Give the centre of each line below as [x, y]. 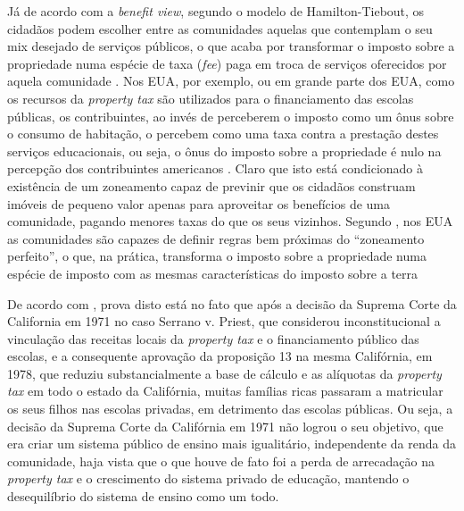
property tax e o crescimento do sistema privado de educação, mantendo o [208, 478]
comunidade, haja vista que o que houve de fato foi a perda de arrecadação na [221, 461]
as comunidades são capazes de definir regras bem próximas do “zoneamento [216, 238]
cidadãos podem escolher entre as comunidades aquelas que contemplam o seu [220, 28]
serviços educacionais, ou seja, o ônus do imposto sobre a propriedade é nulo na [224, 151]
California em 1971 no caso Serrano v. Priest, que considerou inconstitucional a [224, 321]
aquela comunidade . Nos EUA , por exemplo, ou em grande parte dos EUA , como [231, 81]
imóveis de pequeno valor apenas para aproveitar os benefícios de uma [199, 203]
